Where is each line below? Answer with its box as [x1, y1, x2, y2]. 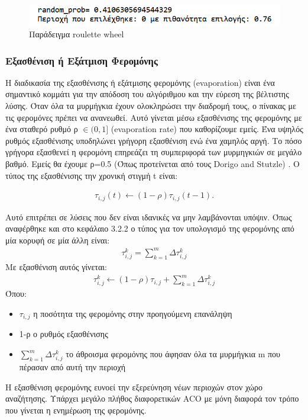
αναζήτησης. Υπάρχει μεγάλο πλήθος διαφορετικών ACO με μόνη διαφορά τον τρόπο [5, 392, 299, 405]
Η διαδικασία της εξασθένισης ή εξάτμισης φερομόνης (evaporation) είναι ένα [5, 76, 275, 88]
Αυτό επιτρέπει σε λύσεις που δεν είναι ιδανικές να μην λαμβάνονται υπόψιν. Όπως [5, 210, 292, 223]
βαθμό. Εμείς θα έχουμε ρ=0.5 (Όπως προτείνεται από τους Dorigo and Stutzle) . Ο [5, 158, 300, 169]
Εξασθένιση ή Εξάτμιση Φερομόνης [5, 53, 158, 68]
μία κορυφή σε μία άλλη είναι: [5, 233, 110, 246]
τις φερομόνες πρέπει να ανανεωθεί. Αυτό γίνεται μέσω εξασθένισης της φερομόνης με [5, 111, 302, 123]
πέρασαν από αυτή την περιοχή [19, 361, 126, 373]
